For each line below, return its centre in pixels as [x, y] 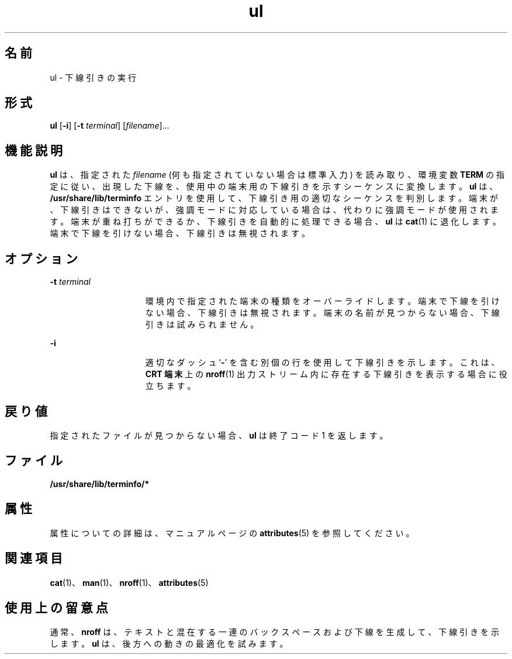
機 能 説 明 [34, 150]
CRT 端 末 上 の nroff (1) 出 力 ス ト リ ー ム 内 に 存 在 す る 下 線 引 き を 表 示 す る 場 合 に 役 [326, 374]
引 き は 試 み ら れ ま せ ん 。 [202, 325]
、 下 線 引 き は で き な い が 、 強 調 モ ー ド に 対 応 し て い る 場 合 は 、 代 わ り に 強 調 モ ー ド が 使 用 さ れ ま [274, 210]
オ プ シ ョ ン [41, 258]
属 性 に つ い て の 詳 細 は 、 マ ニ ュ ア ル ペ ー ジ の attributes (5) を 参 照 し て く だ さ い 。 [232, 533]
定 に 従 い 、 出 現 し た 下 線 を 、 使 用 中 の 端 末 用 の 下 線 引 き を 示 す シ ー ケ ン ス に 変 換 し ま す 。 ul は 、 [274, 187]
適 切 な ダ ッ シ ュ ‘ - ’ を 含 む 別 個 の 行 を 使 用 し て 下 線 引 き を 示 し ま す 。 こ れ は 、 [322, 363]
